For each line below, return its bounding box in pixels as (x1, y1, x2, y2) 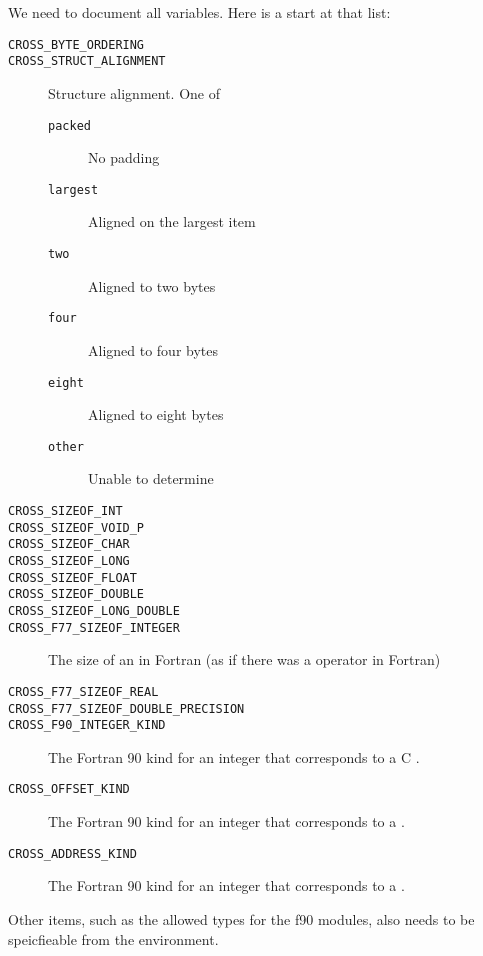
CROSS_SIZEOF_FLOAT (8, 570, 137, 585)
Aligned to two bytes (88, 275, 216, 296)
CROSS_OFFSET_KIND (8, 782, 130, 797)
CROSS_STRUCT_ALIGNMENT (8, 54, 166, 69)
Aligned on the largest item (88, 211, 256, 232)
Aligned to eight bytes (88, 404, 224, 425)
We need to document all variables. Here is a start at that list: (8, 2, 391, 22)
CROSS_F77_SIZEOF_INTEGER (8, 620, 180, 635)
